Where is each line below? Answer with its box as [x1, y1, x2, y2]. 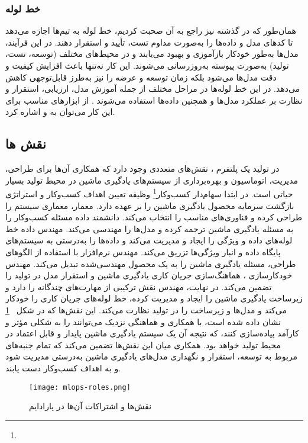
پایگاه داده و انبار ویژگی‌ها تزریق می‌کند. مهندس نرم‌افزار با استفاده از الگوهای [5, 245, 281, 258]
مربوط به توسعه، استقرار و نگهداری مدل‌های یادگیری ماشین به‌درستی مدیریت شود [5, 350, 298, 362]
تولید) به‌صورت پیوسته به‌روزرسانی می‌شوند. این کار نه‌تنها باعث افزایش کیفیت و [5, 59, 289, 71]
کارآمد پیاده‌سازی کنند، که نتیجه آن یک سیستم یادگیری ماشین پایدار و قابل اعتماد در [5, 327, 299, 339]
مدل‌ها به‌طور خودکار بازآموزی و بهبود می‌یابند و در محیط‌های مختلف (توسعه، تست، [5, 47, 299, 60]
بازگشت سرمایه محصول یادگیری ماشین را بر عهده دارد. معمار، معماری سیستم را [5, 199, 294, 211]
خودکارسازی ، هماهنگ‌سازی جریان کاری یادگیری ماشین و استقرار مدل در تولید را [5, 269, 293, 281]
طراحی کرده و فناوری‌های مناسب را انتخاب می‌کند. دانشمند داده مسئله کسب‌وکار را [5, 211, 303, 223]
